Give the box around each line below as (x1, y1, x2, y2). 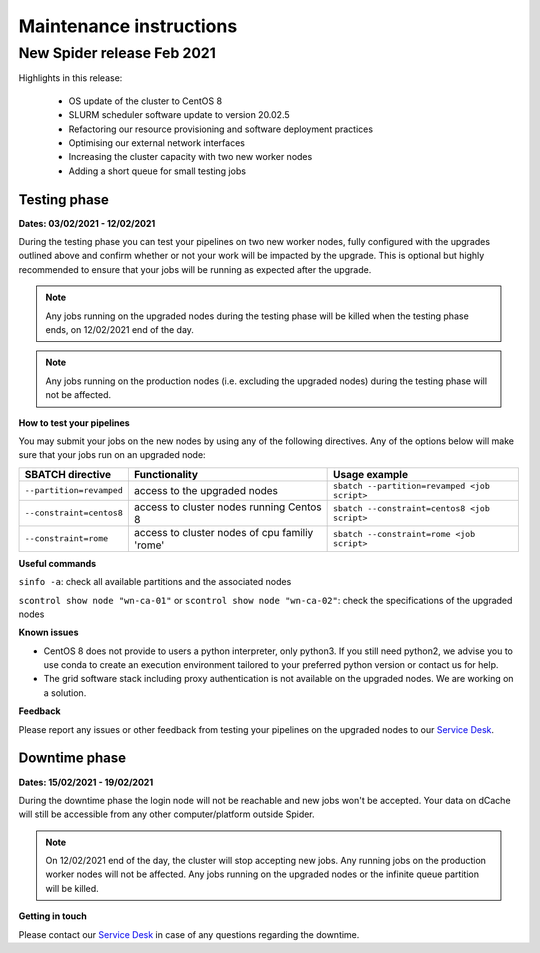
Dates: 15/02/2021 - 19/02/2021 (18, 776, 154, 788)
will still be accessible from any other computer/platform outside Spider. (18, 808, 315, 820)
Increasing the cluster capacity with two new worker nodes (68, 151, 313, 163)
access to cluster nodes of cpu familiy (133, 525, 314, 539)
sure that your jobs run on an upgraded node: (18, 449, 206, 461)
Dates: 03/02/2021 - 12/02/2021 (18, 217, 156, 229)
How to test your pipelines (18, 416, 130, 429)
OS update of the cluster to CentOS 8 (68, 95, 223, 107)
